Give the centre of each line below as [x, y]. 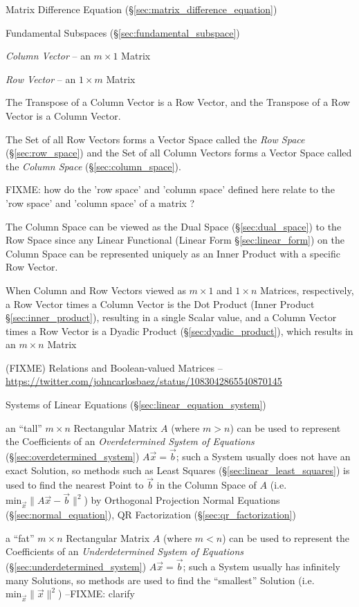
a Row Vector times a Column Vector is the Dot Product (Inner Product [160, 303]
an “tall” [24, 427]
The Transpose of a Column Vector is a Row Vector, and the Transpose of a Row [178, 102]
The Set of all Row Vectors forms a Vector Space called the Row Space [155, 139]
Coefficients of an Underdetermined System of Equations [125, 551]
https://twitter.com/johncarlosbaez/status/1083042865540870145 [144, 381]
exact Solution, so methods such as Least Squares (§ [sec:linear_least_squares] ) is [178, 470]
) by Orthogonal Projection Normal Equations [182, 500]
